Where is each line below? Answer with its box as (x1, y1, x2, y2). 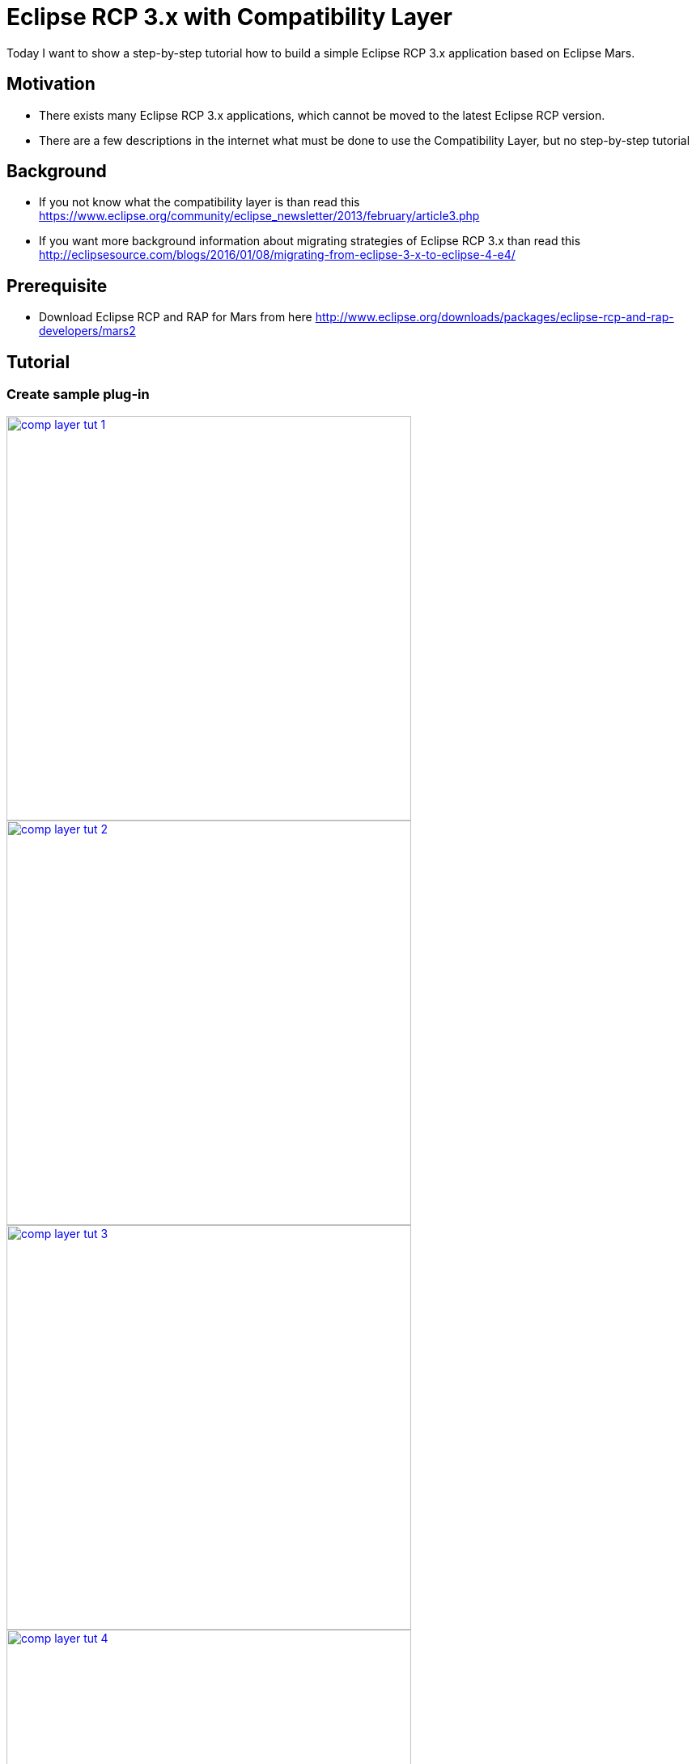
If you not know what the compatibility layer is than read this (39, 195, 360, 210)
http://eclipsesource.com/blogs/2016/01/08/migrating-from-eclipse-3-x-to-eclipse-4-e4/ (39, 248, 516, 262)
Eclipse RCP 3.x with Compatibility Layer (6, 3, 452, 31)
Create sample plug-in (6, 386, 150, 403)
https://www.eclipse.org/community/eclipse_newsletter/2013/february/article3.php (39, 209, 480, 223)
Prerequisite (6, 275, 108, 296)
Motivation (6, 74, 95, 95)
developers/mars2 (39, 324, 136, 338)
